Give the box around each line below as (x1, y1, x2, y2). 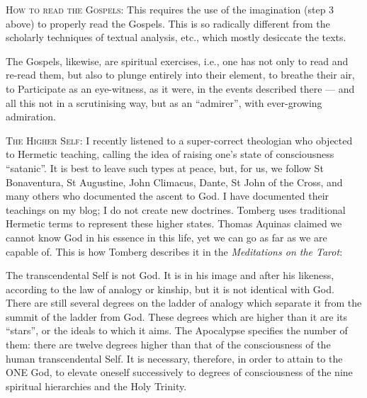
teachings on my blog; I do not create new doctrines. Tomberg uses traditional (6, 202, 346, 217)
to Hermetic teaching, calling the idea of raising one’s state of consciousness (6, 147, 334, 161)
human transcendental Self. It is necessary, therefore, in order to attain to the (6, 351, 343, 365)
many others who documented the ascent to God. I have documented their (6, 188, 329, 203)
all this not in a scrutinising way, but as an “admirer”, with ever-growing (6, 95, 322, 110)
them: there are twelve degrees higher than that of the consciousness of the (6, 337, 331, 352)
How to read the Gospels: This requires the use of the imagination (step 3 (6, 2, 334, 16)
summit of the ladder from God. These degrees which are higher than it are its (6, 309, 348, 324)
